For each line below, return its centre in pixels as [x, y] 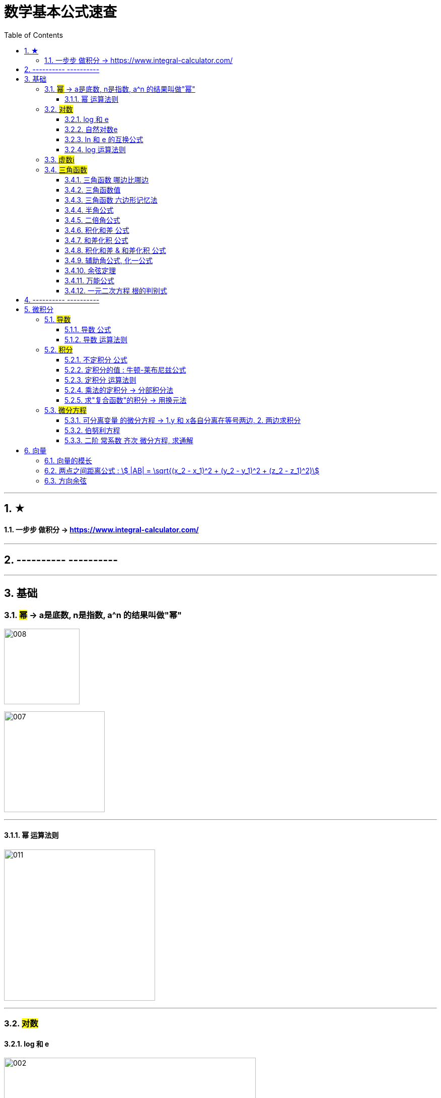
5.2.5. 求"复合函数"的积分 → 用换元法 [126, 400]
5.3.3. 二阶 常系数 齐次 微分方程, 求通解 [129, 440]
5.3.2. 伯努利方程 [92, 430]
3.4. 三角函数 [66, 169]
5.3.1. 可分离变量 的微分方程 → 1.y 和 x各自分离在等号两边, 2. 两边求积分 [183, 420]
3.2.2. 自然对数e [91, 129]
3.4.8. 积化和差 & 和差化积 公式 [115, 250]
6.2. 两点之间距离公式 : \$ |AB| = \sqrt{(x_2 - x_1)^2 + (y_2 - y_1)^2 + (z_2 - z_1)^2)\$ [182, 470]
